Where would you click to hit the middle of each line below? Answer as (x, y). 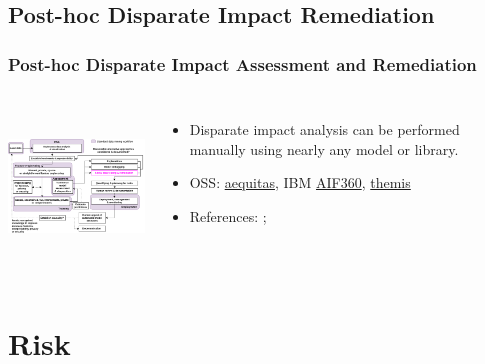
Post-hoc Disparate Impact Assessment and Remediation (242, 63)
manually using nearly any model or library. (324, 148)
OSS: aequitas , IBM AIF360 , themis (300, 182)
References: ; (228, 215)
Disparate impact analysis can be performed (324, 129)
